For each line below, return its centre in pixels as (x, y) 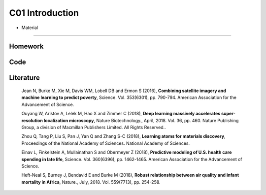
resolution (32, 120)
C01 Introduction (44, 13)
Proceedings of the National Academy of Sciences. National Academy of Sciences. (106, 143)
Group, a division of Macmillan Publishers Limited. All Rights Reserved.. (94, 127)
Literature (25, 78)
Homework (26, 47)
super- (228, 114)
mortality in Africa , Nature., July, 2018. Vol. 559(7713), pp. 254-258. (91, 182)
